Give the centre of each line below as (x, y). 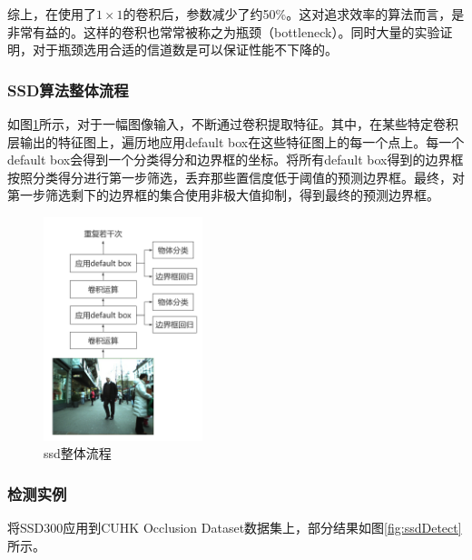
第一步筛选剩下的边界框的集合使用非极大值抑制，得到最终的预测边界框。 (223, 195)
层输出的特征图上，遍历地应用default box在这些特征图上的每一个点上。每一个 (236, 141)
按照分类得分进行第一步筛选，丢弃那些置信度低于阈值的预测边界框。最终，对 (236, 177)
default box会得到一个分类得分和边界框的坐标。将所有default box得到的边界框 (236, 160)
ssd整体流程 (78, 453)
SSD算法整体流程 (68, 90)
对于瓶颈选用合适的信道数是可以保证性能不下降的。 (185, 50)
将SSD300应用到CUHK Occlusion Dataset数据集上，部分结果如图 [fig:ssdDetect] (235, 528)
